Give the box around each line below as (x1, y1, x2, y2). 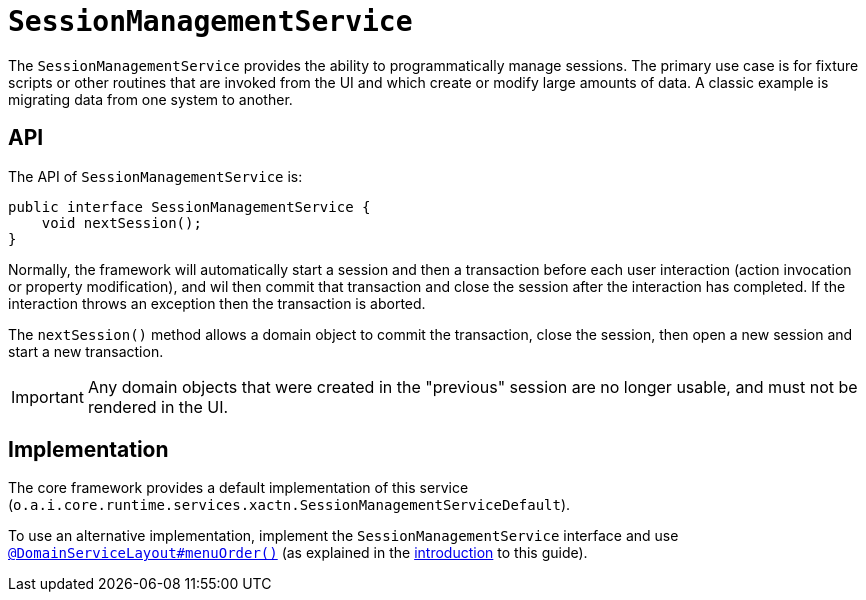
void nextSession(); (41, 214, 202, 231)
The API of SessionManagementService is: (8, 167, 303, 185)
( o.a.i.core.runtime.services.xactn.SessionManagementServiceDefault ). (8, 496, 571, 514)
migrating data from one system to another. (8, 90, 293, 108)
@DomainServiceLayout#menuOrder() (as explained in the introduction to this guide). (8, 544, 588, 562)
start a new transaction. (8, 342, 164, 360)
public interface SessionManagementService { (8, 198, 371, 215)
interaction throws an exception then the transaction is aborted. (8, 294, 426, 312)
